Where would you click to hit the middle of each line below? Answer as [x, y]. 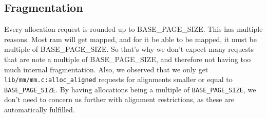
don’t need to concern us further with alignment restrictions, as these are [119, 99]
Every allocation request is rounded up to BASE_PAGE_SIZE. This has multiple [133, 29]
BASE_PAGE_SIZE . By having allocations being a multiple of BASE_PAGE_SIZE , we [130, 89]
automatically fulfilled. [40, 110]
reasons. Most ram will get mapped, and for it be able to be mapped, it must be [130, 39]
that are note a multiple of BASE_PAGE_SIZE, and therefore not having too [128, 59]
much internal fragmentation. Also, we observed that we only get [106, 69]
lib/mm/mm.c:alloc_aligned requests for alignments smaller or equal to [118, 79]
